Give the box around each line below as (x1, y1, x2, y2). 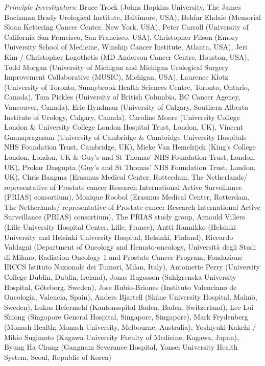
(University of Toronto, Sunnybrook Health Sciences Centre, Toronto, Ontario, (4, 81, 250, 92)
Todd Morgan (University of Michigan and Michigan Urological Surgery (4, 61, 229, 72)
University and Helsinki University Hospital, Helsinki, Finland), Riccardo (4, 231, 233, 242)
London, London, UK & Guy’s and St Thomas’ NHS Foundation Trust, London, (4, 151, 256, 162)
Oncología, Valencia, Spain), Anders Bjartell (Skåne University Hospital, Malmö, (4, 291, 257, 302)
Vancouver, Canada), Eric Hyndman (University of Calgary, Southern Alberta (4, 101, 249, 112)
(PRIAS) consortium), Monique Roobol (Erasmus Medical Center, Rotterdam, (4, 191, 250, 202)
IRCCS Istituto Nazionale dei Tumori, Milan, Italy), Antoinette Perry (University (4, 261, 260, 272)
